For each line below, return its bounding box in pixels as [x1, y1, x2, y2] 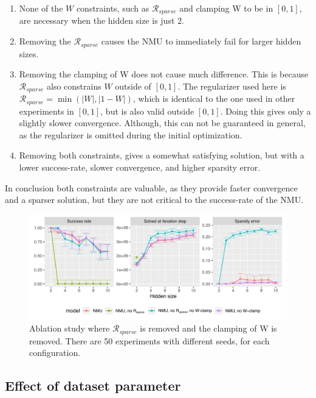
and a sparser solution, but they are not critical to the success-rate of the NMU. [5, 193, 304, 206]
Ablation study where [29, 322, 110, 335]
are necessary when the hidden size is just [19, 14, 175, 27]
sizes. [19, 47, 39, 60]
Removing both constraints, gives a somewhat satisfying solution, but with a [19, 149, 304, 162]
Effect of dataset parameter [5, 376, 181, 395]
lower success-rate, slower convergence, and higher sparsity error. [19, 160, 261, 173]
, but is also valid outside [100, 104, 194, 117]
